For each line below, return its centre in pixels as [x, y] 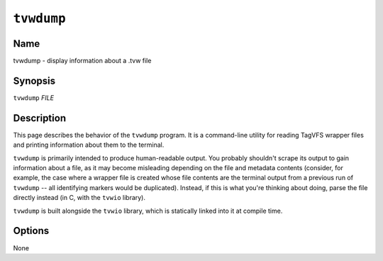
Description [40, 118]
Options [31, 231]
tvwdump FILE [34, 98]
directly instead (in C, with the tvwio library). [79, 198]
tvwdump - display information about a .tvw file [82, 61]
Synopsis [34, 80]
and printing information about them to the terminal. [89, 145]
